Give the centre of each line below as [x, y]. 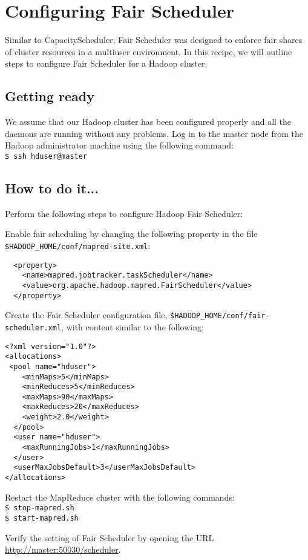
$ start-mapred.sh [42, 518]
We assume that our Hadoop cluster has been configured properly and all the [148, 122]
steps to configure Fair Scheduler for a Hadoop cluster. [106, 63]
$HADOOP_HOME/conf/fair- [220, 316]
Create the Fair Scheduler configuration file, [86, 315]
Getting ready [50, 96]
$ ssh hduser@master [46, 156]
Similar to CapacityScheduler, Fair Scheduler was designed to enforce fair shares [154, 40]
